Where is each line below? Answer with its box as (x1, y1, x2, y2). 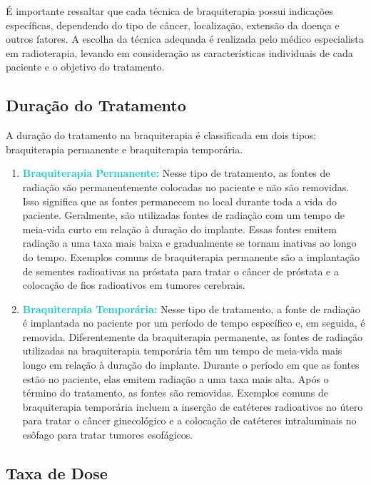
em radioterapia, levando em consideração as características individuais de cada (6, 45, 353, 60)
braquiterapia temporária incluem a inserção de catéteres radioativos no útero (22, 399, 363, 414)
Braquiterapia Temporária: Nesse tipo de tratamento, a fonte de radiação (22, 301, 360, 316)
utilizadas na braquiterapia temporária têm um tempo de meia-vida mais (22, 343, 342, 358)
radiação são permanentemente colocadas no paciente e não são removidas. (22, 179, 350, 194)
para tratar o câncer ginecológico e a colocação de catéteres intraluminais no (22, 413, 357, 428)
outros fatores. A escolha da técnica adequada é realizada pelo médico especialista (6, 31, 364, 46)
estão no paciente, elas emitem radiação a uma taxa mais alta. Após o (22, 371, 329, 386)
